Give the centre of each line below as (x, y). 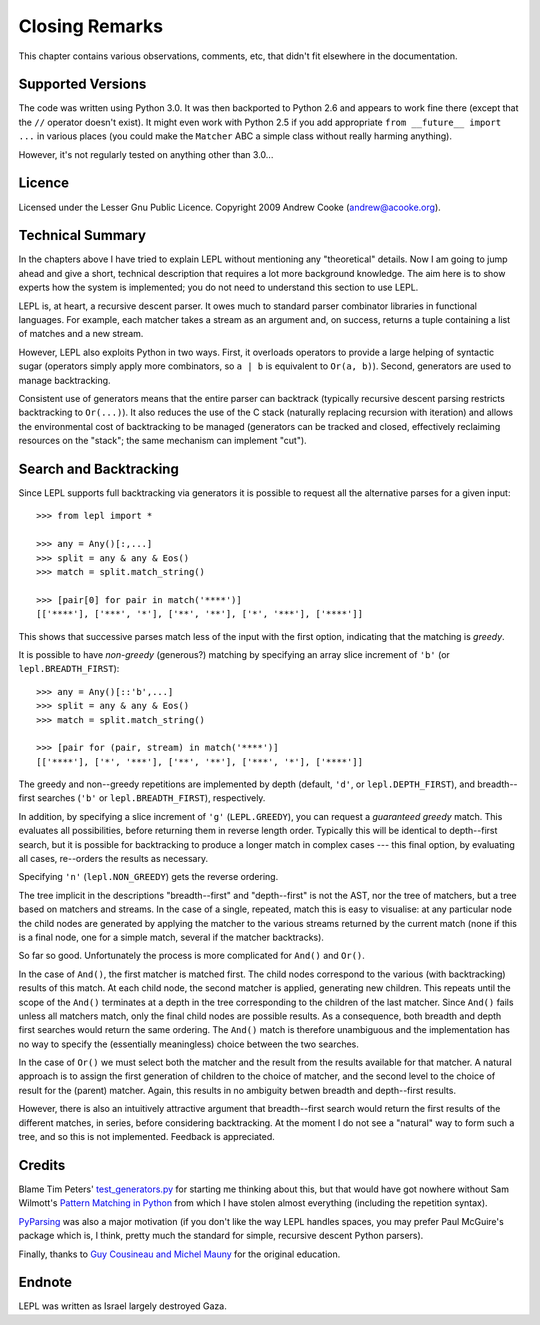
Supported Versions (82, 84)
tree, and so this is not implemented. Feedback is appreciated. (146, 1137)
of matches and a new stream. (81, 334)
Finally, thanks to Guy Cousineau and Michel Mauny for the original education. (179, 1254)
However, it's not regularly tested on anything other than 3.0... (146, 154)
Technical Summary (82, 235)
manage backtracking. (64, 380)
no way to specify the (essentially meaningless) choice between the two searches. (189, 1044)
